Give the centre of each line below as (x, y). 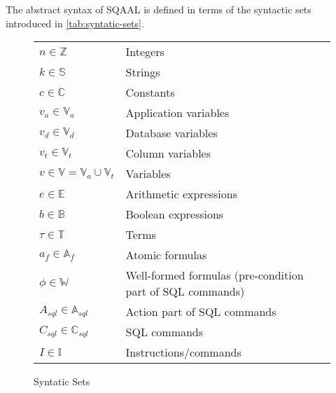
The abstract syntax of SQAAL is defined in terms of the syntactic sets (159, 9)
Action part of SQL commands (201, 312)
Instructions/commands (183, 352)
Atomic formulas (166, 255)
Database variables (171, 133)
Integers (145, 52)
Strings (143, 72)
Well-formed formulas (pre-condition (215, 275)
